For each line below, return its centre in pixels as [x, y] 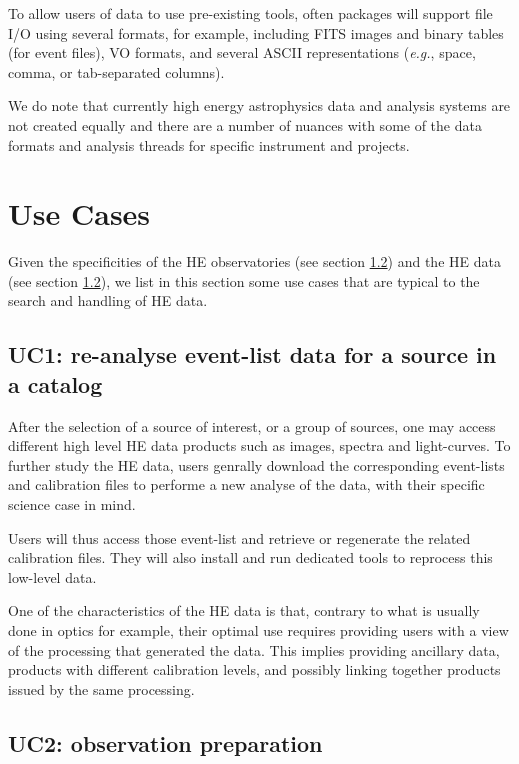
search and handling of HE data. [108, 300]
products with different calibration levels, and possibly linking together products [254, 669]
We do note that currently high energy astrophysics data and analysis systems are [259, 105]
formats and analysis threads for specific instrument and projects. [209, 144]
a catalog [55, 383]
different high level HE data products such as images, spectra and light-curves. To [259, 445]
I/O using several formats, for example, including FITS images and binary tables [256, 32]
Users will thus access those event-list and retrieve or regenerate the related [239, 537]
